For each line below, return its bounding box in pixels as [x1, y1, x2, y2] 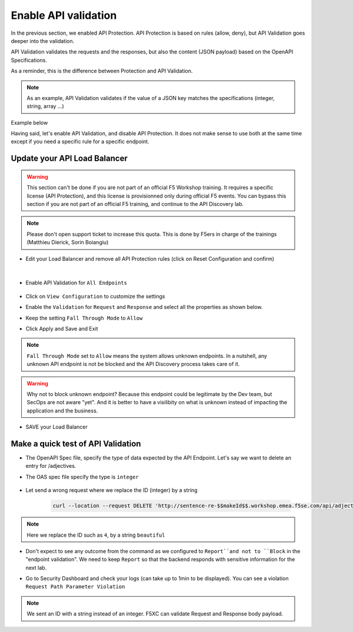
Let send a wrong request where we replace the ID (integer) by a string [25, 487, 198, 494]
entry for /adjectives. [25, 463, 76, 470]
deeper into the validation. [11, 37, 75, 44]
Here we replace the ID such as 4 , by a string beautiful [26, 531, 165, 538]
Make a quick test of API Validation [11, 438, 141, 448]
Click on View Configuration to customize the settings [25, 292, 165, 300]
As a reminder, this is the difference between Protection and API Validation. [11, 68, 193, 75]
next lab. [25, 564, 47, 571]
